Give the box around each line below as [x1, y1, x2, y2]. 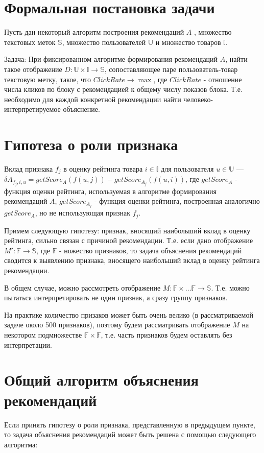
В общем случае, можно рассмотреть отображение [4, 282, 161, 293]
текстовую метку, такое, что [4, 74, 91, 84]
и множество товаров [155, 36, 221, 47]
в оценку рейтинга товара [63, 163, 143, 174]
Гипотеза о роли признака [4, 134, 178, 155]
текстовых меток [4, 36, 56, 47]
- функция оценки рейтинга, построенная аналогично [94, 196, 260, 206]
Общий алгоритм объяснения [4, 369, 199, 390]
